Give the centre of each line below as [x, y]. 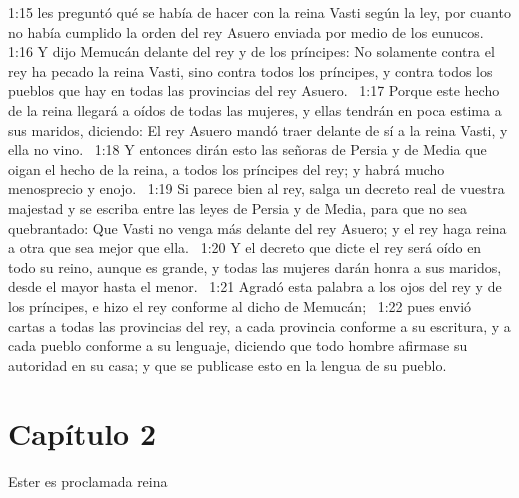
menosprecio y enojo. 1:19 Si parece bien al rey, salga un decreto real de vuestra [256, 188]
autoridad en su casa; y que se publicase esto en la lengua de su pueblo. [227, 364]
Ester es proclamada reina [88, 481]
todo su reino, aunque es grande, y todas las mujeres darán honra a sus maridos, [255, 266]
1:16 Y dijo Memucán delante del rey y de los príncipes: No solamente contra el [251, 51]
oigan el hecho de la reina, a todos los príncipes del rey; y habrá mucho [226, 168]
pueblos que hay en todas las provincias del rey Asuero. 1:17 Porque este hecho [254, 90]
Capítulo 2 [82, 433]
